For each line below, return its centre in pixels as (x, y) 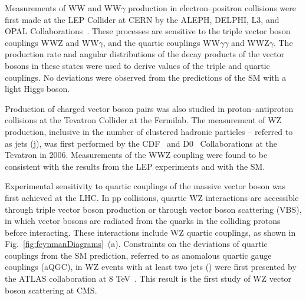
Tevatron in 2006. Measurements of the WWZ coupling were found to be (136, 155)
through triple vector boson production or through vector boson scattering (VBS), (153, 209)
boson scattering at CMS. (51, 290)
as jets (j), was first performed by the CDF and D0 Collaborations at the (141, 143)
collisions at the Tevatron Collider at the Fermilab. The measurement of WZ (143, 120)
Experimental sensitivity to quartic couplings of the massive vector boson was (145, 186)
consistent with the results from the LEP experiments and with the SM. (135, 166)
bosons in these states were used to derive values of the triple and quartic (137, 65)
